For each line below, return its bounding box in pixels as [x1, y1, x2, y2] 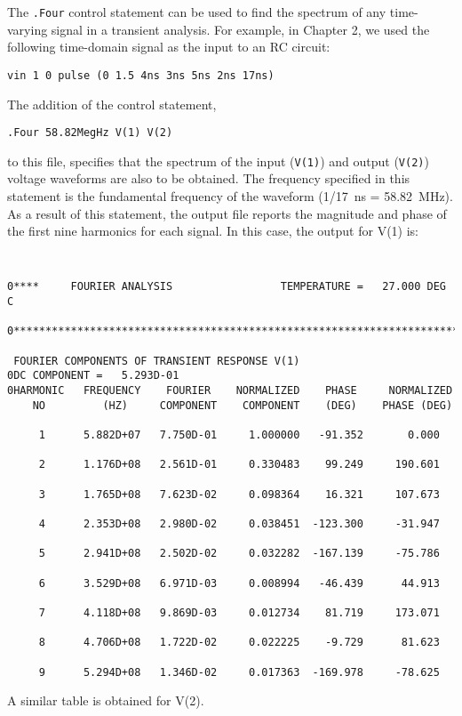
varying [7, 20, 48, 38]
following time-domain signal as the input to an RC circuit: [7, 37, 331, 56]
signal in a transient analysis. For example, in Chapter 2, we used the [51, 20, 430, 38]
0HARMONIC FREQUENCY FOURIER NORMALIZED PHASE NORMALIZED [7, 384, 453, 398]
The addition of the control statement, [7, 94, 217, 113]
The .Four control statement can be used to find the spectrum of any [7, 3, 386, 20]
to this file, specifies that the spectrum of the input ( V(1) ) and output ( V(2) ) [7, 151, 429, 170]
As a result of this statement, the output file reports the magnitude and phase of [7, 204, 447, 222]
